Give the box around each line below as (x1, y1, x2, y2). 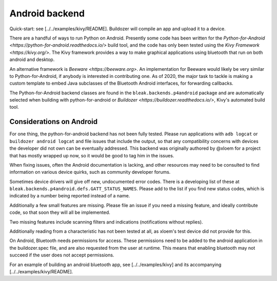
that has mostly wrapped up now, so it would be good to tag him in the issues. (9, 152, 174, 158)
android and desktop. (9, 56, 55, 63)
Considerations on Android (9, 117, 97, 126)
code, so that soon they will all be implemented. (9, 209, 110, 215)
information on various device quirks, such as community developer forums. (9, 169, 171, 175)
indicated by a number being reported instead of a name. (9, 193, 130, 199)
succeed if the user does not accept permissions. (9, 252, 114, 258)
